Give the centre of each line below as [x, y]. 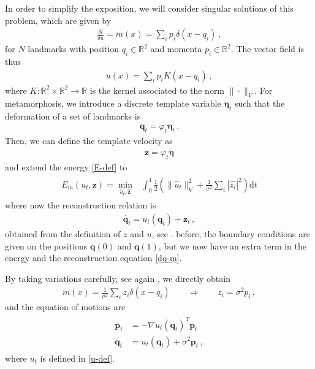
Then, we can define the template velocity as [89, 140]
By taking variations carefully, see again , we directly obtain [118, 278]
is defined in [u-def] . [77, 358]
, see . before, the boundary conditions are [231, 234]
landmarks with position [74, 49]
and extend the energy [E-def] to [66, 167]
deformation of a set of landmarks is [73, 116]
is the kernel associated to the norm [157, 90]
